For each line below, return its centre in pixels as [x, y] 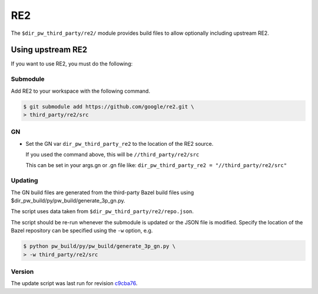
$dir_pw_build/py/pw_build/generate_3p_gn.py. [68, 201]
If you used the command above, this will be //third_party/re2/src [112, 155]
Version [22, 272]
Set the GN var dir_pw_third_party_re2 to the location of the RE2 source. [120, 143]
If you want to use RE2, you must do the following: [72, 64]
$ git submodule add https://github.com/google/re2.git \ [109, 107]
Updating [24, 181]
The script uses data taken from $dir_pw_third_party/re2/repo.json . [102, 211]
